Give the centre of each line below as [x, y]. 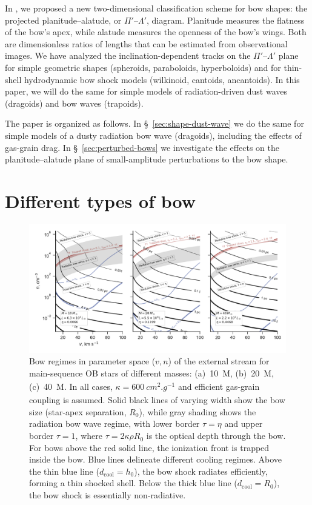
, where [89, 436]
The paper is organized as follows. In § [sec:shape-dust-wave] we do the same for [154, 123]
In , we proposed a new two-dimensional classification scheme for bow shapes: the [156, 8]
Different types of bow [100, 200]
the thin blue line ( [64, 471]
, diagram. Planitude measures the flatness [225, 20]
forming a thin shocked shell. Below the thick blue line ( [133, 483]
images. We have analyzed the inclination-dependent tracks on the [128, 55]
